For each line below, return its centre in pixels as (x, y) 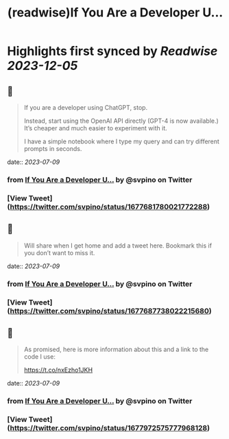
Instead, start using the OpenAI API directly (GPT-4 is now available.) (121, 121)
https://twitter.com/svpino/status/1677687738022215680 (109, 311)
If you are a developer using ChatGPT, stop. (86, 107)
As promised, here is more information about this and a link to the (116, 349)
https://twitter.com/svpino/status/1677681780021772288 (109, 206)
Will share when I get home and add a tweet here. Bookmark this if (118, 246)
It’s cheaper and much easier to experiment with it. (95, 128)
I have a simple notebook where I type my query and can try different (121, 141)
